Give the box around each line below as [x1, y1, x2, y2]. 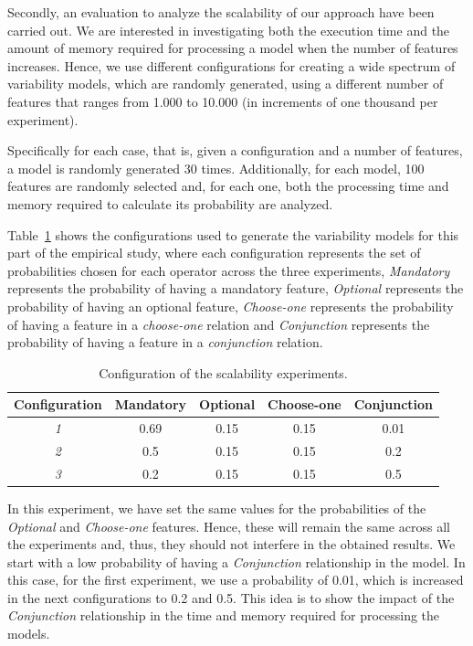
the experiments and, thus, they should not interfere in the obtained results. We [7, 535, 456, 554]
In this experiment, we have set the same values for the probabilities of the [7, 498, 426, 517]
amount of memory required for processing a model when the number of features [7, 38, 458, 58]
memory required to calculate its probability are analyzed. [7, 194, 333, 213]
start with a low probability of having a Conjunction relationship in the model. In [7, 552, 466, 571]
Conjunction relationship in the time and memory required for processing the [7, 606, 440, 625]
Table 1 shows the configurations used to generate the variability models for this [7, 225, 459, 244]
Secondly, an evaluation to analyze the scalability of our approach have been [7, 3, 435, 21]
